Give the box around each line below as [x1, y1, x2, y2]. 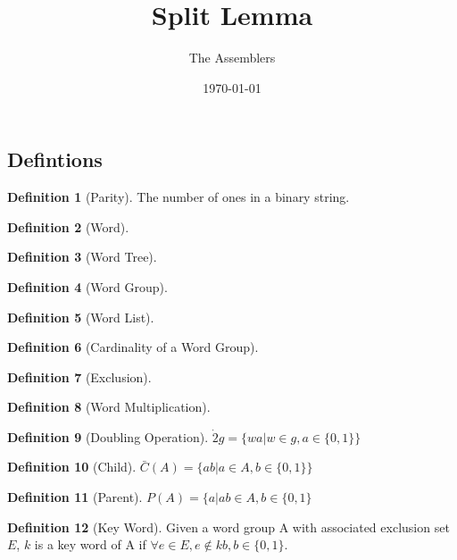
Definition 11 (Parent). [7, 488, 143, 506]
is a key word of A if [34, 535, 146, 554]
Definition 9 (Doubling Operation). [7, 427, 209, 446]
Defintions [7, 146, 103, 173]
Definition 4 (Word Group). [7, 277, 168, 296]
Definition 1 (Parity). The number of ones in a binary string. [7, 188, 350, 206]
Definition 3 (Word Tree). [7, 247, 157, 266]
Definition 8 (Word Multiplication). [7, 397, 211, 416]
